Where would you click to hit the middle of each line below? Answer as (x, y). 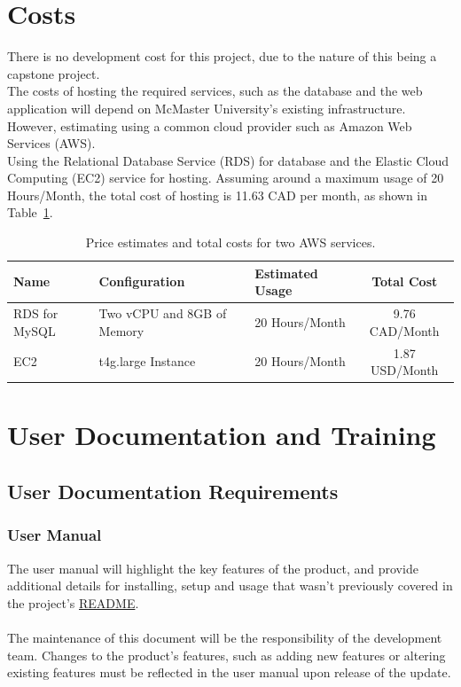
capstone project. (54, 73)
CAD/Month (404, 330)
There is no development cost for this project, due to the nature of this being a (222, 56)
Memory (121, 330)
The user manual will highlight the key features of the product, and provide (213, 568)
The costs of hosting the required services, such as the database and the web (215, 91)
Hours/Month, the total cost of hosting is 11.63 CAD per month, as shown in (218, 195)
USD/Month (404, 370)
